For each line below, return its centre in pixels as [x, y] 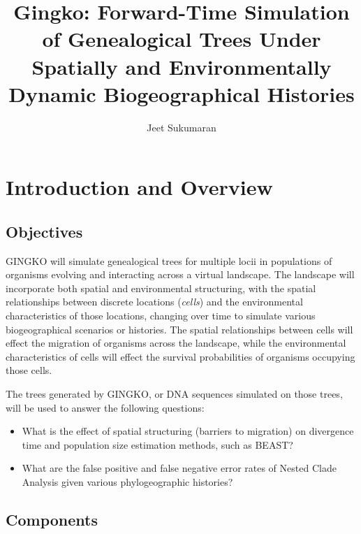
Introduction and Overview [139, 187]
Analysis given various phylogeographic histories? [127, 481]
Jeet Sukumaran [182, 127]
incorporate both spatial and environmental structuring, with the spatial [161, 288]
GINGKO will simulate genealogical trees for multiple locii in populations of [169, 260]
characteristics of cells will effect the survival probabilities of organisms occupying [180, 356]
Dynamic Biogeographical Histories [182, 93]
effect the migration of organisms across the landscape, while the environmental [176, 343]
